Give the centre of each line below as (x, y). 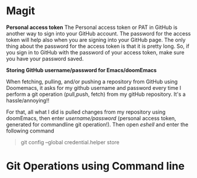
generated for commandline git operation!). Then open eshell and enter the (97, 124)
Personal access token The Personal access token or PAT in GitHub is (92, 27)
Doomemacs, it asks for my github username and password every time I (94, 88)
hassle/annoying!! (28, 100)
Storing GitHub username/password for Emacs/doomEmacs (81, 70)
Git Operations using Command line (96, 166)
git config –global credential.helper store (70, 142)
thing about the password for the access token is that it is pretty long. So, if (98, 46)
